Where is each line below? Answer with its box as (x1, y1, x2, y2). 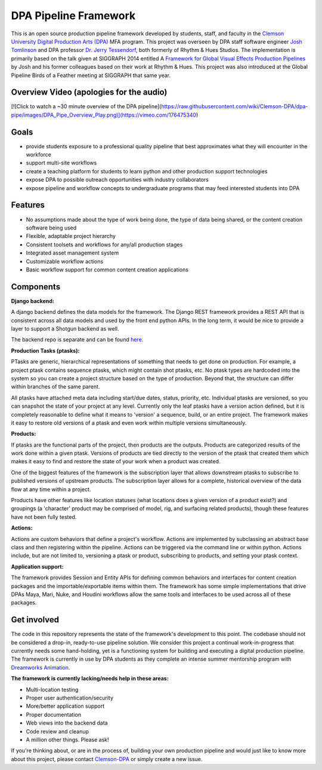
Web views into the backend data (26, 719, 108, 726)
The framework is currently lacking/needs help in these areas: (11, 675, 169, 682)
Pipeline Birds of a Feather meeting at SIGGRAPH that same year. (11, 72, 171, 79)
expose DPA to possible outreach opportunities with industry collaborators (26, 176, 209, 184)
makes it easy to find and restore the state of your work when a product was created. (11, 458, 221, 465)
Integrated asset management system (26, 249, 119, 256)
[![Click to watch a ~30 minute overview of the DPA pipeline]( (11, 103, 162, 110)
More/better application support (26, 702, 105, 710)
